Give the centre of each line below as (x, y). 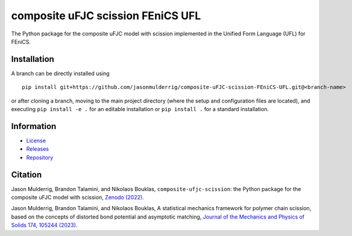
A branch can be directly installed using (60, 73)
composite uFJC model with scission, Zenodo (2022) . (77, 197)
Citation (27, 174)
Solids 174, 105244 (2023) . (44, 225)
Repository (40, 157)
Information (34, 126)
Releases (38, 149)
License (36, 141)
